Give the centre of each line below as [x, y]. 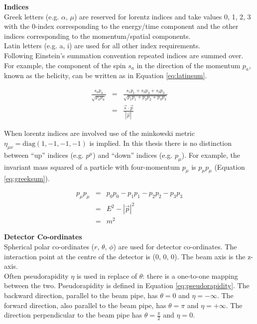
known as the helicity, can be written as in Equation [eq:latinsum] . [106, 75]
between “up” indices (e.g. [44, 155]
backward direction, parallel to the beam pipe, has [81, 295]
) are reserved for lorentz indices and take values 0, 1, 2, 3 [162, 16]
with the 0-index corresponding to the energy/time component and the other [121, 26]
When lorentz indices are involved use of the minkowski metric [99, 133]
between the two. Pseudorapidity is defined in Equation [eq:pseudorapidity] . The [127, 285]
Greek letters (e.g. [32, 16]
